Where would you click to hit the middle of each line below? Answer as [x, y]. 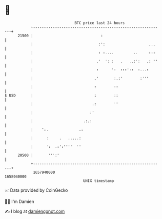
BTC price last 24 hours [100, 23]
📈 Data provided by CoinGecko [36, 190]
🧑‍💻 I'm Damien [20, 201]
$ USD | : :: [61, 95]
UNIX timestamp [99, 181]
